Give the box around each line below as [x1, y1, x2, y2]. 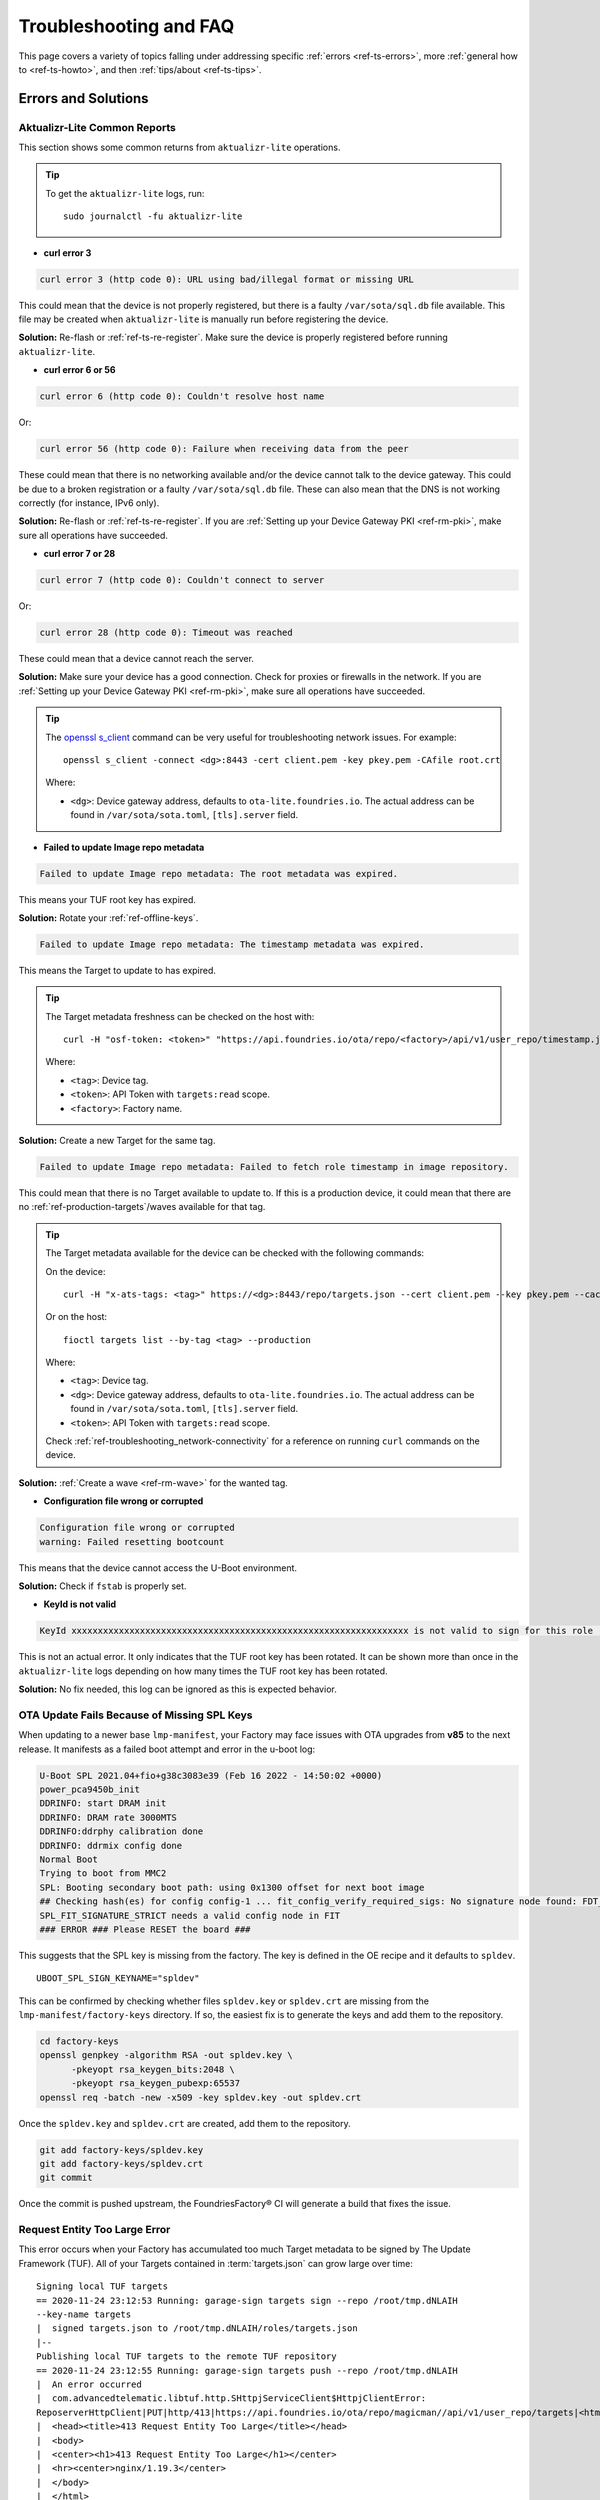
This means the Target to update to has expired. [18, 964, 217, 976]
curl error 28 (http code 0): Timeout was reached [39, 627, 294, 639]
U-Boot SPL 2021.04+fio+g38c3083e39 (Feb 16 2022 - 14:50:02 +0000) [39, 1770, 383, 1781]
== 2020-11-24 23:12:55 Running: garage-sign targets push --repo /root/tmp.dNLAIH [36, 2365, 459, 2376]
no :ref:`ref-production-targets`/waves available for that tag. [18, 1201, 266, 1213]
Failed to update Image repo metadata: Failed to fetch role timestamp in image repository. [39, 1161, 509, 1172]
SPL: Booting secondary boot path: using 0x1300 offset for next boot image [39, 1881, 425, 1893]
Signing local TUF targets [36, 2281, 169, 2292]
